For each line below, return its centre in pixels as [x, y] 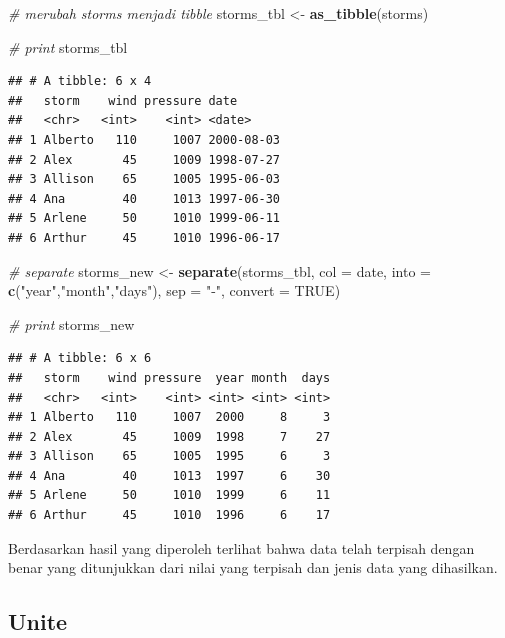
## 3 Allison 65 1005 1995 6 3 [169, 456]
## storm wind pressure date [123, 100]
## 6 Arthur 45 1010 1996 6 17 [169, 515]
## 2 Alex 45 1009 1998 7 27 [169, 436]
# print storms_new [71, 323]
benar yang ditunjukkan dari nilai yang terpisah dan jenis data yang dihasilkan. [253, 567]
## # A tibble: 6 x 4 [80, 81]
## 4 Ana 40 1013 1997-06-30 [144, 198]
